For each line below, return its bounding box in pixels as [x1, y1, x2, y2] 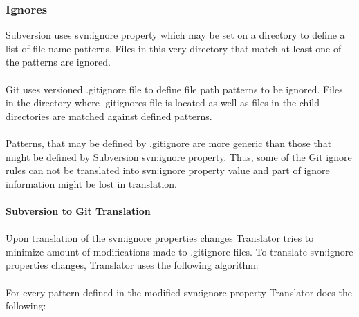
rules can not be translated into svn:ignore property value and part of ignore [6, 163, 330, 177]
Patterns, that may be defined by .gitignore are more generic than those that [6, 135, 332, 150]
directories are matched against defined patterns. [6, 108, 212, 123]
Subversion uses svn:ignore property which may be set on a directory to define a [6, 28, 345, 42]
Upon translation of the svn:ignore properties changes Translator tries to [6, 231, 314, 245]
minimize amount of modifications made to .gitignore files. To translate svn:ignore [6, 244, 353, 258]
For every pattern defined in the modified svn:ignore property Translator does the [6, 285, 352, 299]
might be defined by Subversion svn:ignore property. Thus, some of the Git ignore [6, 149, 352, 164]
